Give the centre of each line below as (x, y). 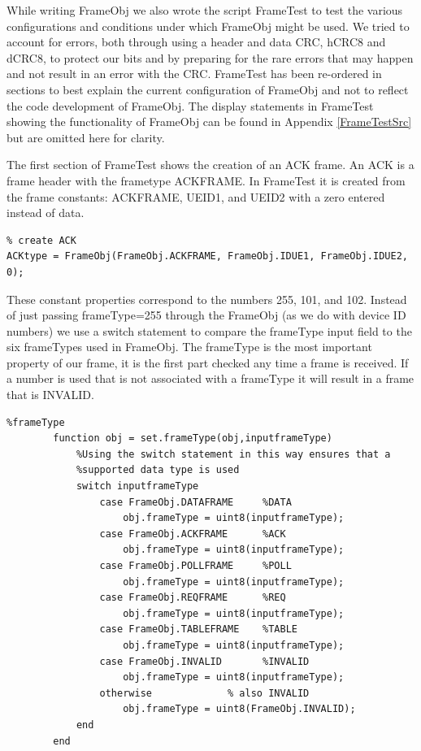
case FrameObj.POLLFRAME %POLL (195, 566)
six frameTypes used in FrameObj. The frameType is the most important (189, 347)
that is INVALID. (50, 395)
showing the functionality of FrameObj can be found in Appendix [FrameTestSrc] (209, 122)
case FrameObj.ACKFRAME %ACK (193, 534)
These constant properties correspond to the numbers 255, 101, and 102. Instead (207, 299)
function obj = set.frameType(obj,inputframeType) (193, 438)
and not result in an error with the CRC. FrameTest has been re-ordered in (194, 74)
